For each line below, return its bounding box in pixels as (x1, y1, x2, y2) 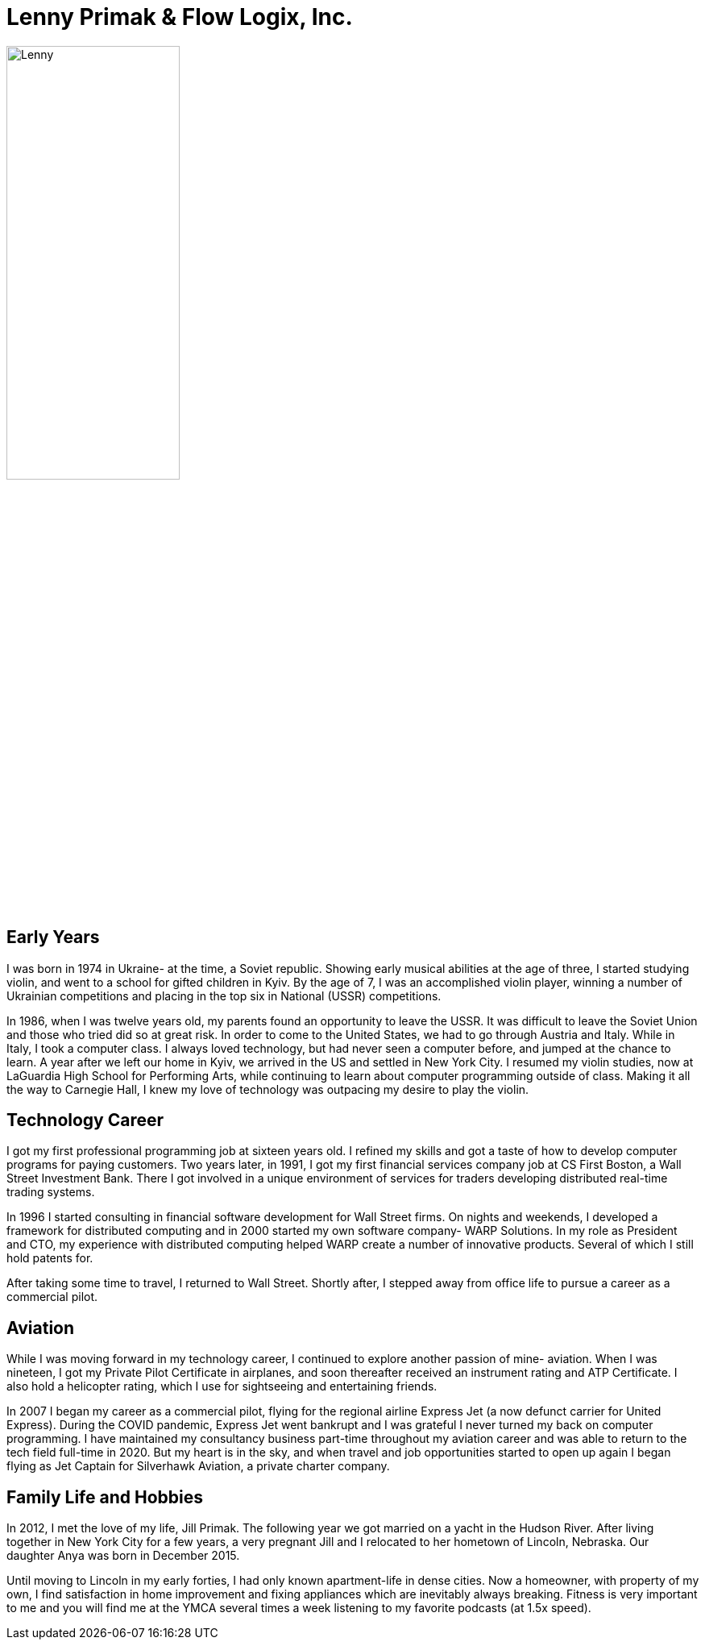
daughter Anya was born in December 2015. (6, 1548, 240, 1563)
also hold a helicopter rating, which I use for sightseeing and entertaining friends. (6, 1379, 438, 1394)
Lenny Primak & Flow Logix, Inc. (6, 3, 353, 31)
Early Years (6, 927, 100, 948)
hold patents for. (6, 1251, 93, 1266)
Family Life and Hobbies (6, 1486, 203, 1507)
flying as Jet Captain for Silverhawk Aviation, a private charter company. (6, 1459, 390, 1474)
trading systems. (6, 1185, 95, 1199)
